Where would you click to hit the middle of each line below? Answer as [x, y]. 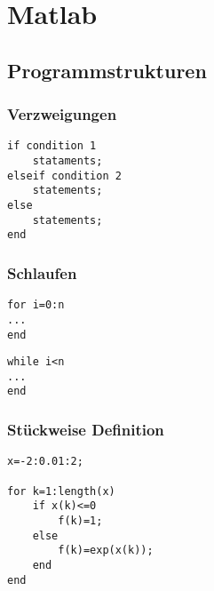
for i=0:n [36, 305]
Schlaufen [42, 272]
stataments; [67, 161]
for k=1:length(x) [61, 491]
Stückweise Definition [86, 430]
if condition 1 [52, 146]
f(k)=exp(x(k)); [106, 551]
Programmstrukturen [107, 70]
